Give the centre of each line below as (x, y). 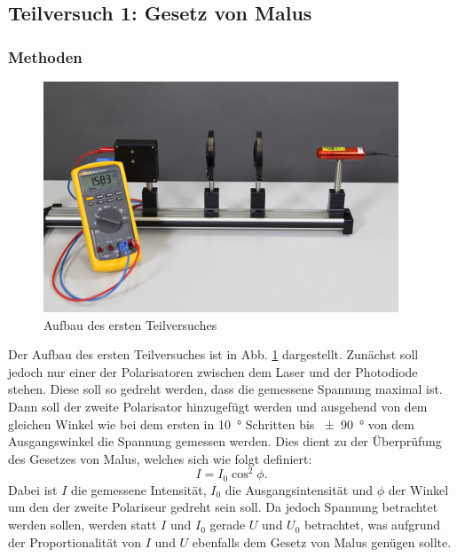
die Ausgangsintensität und (299, 489)
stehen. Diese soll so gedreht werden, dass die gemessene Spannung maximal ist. (225, 389)
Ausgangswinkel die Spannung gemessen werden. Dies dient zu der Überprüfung (225, 441)
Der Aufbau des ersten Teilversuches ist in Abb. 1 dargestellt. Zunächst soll (213, 354)
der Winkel (418, 489)
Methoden (45, 56)
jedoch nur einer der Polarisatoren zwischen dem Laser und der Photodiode (213, 371)
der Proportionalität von (75, 541)
